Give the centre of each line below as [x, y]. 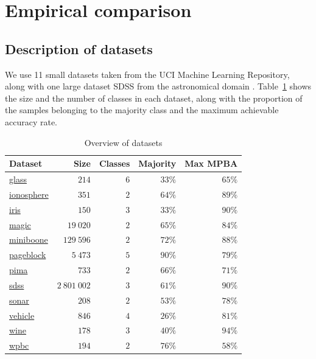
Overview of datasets [123, 142]
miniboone [29, 239]
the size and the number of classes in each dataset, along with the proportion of [154, 98]
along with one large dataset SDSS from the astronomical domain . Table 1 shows [158, 86]
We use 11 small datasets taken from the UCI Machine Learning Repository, [147, 74]
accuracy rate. [31, 121]
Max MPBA [211, 163]
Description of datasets [79, 48]
